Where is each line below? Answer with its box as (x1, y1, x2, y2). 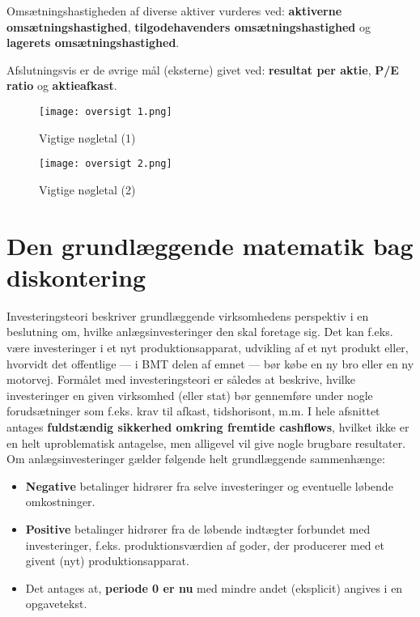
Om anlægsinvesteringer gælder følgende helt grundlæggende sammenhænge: (6, 450, 385, 467)
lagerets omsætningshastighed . (6, 34, 180, 51)
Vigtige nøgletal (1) (39, 129, 136, 146)
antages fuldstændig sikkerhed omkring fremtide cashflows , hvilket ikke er (6, 418, 409, 435)
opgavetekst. (25, 595, 87, 612)
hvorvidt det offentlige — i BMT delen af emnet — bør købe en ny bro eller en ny (6, 355, 414, 372)
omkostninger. (25, 493, 95, 510)
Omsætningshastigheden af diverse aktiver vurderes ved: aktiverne (6, 2, 342, 19)
